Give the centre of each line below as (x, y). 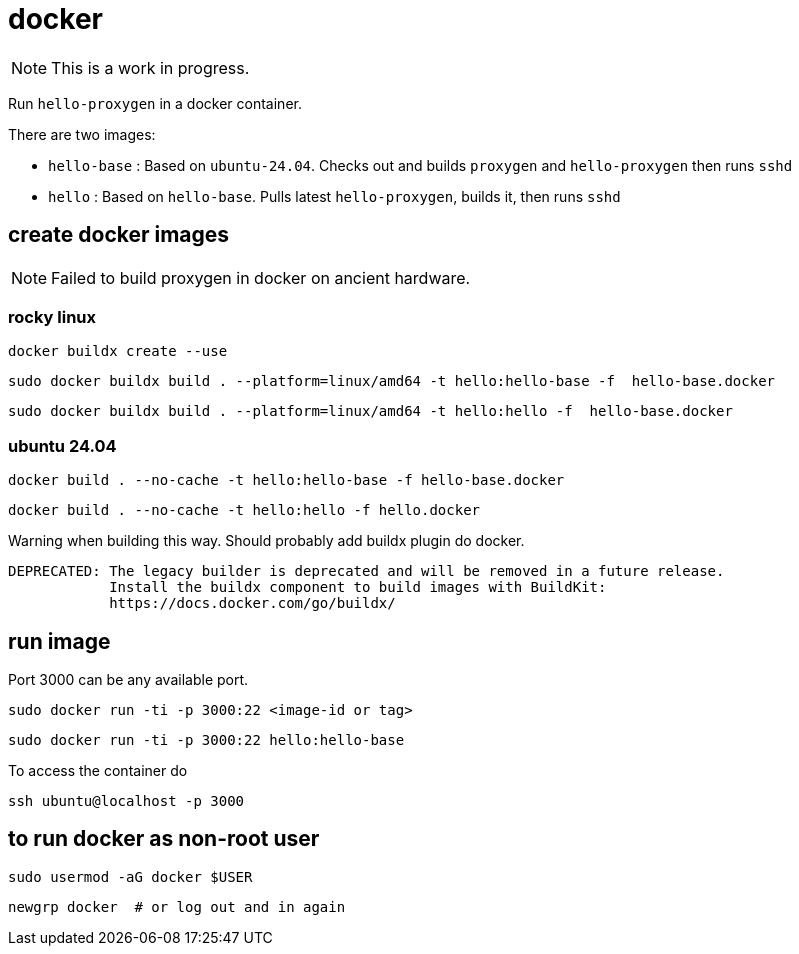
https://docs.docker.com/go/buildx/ (252, 603)
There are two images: (82, 134)
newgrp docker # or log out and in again (177, 906)
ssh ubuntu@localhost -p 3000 (126, 800)
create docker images (119, 235)
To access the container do (98, 770)
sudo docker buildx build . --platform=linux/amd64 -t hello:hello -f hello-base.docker (370, 411)
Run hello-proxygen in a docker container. (155, 103)
